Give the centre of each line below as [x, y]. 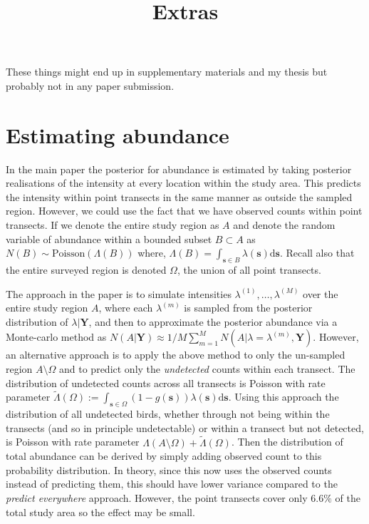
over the [321, 293]
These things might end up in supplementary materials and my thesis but [167, 72]
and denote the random [284, 225]
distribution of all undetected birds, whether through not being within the [168, 414]
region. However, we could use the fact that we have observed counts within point [184, 211]
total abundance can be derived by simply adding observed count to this [164, 456]
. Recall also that [317, 253]
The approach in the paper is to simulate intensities [119, 293]
